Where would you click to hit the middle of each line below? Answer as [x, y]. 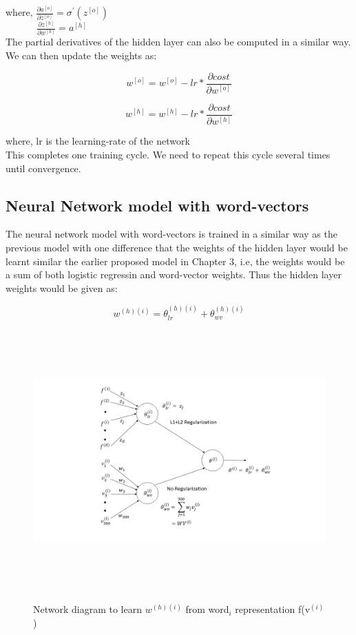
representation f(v [273, 609]
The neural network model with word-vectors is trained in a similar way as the [171, 234]
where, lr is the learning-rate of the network [98, 141]
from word [207, 609]
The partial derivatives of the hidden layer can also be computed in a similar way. [178, 42]
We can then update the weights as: [81, 55]
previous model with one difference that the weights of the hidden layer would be [177, 247]
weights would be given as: [62, 288]
